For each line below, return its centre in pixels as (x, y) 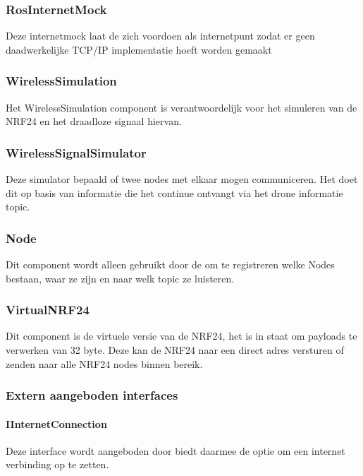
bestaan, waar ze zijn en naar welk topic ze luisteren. (120, 278)
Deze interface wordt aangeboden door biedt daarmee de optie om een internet (176, 450)
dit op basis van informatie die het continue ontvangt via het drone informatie (174, 192)
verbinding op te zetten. (57, 464)
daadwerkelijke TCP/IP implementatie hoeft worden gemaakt (139, 49)
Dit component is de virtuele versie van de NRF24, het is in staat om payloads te (181, 336)
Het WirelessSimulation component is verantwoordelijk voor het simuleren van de (181, 107)
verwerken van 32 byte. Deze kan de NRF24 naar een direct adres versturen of (175, 350)
